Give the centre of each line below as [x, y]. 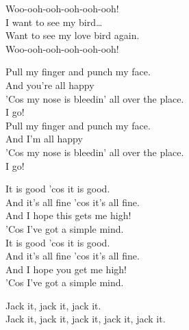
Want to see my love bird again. [73, 35]
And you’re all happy [50, 85]
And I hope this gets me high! [68, 215]
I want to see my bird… [54, 22]
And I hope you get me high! [66, 269]
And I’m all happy [44, 139]
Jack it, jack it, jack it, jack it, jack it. [86, 319]
